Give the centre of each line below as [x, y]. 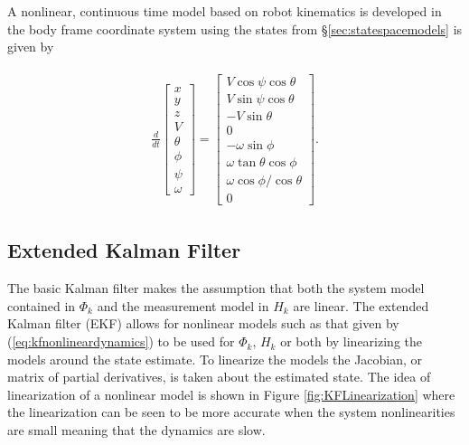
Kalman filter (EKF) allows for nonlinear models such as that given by [203, 323]
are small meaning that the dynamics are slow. [136, 430]
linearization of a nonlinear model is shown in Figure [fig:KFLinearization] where [231, 394]
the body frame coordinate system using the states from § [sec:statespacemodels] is [235, 28]
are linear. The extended [361, 305]
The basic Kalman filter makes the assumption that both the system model [216, 288]
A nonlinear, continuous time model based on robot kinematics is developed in [225, 11]
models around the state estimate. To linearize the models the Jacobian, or [215, 359]
